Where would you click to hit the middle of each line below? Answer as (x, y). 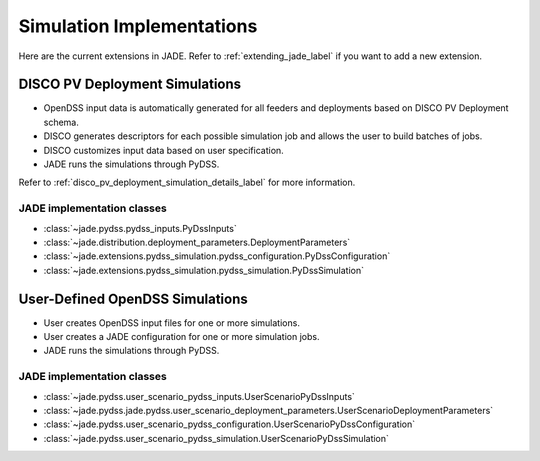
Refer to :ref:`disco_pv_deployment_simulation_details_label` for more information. (187, 182)
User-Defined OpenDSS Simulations (133, 298)
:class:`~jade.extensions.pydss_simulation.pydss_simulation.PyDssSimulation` (204, 270)
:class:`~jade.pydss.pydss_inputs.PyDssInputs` (140, 228)
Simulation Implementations (138, 26)
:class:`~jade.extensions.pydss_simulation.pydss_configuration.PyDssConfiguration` (217, 256)
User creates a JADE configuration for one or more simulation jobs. (181, 337)
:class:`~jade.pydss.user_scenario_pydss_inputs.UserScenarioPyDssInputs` (199, 396)
